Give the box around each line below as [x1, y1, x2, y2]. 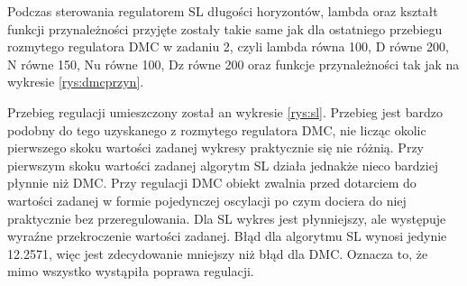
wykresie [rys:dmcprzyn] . [7, 72, 144, 91]
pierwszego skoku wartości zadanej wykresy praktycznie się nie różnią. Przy [7, 138, 424, 157]
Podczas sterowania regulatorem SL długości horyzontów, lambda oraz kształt [7, 2, 438, 20]
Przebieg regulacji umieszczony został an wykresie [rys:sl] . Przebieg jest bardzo [7, 102, 443, 121]
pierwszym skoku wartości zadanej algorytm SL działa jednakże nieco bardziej [7, 155, 439, 174]
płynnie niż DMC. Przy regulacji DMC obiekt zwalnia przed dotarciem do [7, 173, 417, 192]
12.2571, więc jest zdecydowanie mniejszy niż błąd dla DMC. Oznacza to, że [7, 244, 428, 263]
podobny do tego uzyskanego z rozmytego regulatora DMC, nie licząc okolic [7, 120, 426, 139]
